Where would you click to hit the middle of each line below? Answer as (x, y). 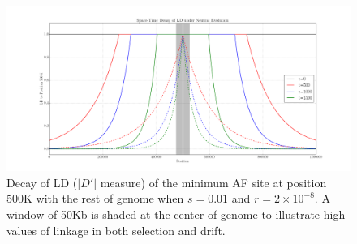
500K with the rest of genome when (95, 198)
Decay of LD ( (42, 182)
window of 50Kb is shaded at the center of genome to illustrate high (176, 214)
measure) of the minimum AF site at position (213, 182)
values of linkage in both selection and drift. (116, 230)
